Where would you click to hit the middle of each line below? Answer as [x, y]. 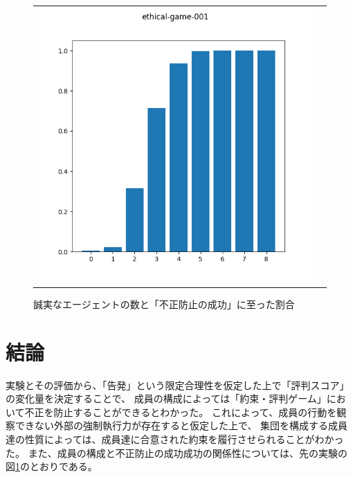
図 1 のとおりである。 [52, 466]
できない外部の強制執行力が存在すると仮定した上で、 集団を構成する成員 [181, 425]
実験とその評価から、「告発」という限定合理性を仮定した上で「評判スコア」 [178, 385]
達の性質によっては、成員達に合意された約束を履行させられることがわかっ [175, 439]
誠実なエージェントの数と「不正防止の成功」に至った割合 [164, 304]
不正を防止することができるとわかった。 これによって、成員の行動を [181, 412]
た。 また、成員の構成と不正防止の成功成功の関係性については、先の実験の [176, 452]
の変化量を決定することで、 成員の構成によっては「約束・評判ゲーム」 [166, 398]
